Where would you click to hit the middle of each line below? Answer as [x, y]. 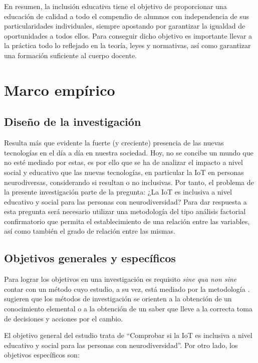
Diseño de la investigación [73, 122]
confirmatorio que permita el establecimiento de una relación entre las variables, [127, 221]
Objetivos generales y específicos [90, 258]
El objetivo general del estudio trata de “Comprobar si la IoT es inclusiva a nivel [128, 335]
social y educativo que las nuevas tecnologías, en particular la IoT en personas [124, 172]
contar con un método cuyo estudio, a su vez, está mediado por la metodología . [127, 289]
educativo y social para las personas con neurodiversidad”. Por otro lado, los [121, 345]
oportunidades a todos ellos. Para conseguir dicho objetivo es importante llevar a [128, 35]
